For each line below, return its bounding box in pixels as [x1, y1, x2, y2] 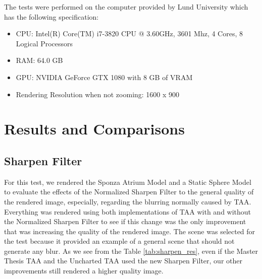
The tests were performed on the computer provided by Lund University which [4, 2, 248, 12]
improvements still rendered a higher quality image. [4, 265, 164, 276]
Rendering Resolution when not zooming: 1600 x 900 [16, 89, 180, 99]
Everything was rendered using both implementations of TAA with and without [4, 206, 251, 217]
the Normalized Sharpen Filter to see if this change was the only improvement [4, 216, 246, 227]
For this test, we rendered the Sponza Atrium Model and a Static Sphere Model [4, 176, 251, 187]
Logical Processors [16, 38, 73, 48]
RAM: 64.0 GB [16, 55, 63, 65]
